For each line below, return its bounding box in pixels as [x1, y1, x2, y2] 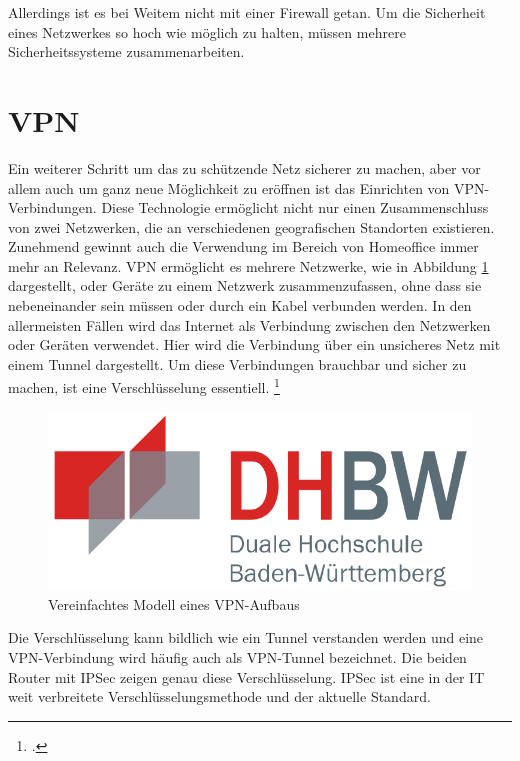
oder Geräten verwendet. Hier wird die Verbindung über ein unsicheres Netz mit [8, 334, 501, 355]
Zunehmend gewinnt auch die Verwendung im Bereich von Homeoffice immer [8, 236, 479, 257]
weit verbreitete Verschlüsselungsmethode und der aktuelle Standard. [8, 686, 431, 707]
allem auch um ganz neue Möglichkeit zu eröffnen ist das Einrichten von [8, 177, 450, 198]
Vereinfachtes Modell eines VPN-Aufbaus [48, 593, 300, 614]
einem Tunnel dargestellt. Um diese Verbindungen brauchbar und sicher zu [8, 353, 467, 374]
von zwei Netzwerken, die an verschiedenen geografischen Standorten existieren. [8, 216, 495, 237]
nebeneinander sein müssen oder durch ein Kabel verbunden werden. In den [8, 295, 472, 316]
